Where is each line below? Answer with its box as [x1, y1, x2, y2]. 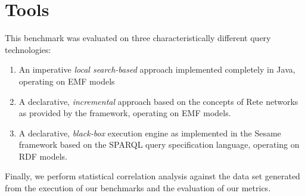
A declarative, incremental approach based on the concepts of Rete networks [18, 95, 298, 107]
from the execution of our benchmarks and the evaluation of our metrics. [5, 182, 271, 194]
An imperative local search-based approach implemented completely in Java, [18, 63, 295, 76]
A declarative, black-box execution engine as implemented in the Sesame [18, 126, 281, 139]
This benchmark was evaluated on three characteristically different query [5, 32, 271, 44]
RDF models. [18, 150, 67, 162]
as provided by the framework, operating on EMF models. [18, 107, 231, 119]
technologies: [5, 43, 51, 55]
